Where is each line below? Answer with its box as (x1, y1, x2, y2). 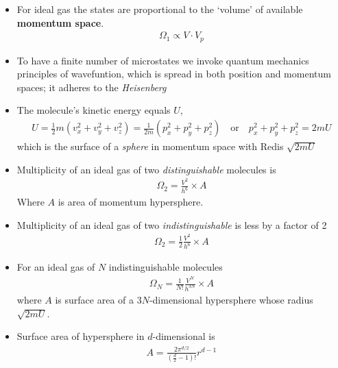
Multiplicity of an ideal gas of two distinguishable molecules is (16, 162, 276, 176)
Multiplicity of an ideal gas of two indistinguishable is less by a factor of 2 (16, 217, 327, 232)
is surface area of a (55, 293, 134, 306)
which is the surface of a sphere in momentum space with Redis (16, 139, 284, 154)
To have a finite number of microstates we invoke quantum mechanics (16, 53, 309, 67)
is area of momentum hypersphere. (58, 195, 204, 209)
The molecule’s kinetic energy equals (16, 103, 171, 117)
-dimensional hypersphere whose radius (149, 293, 313, 306)
